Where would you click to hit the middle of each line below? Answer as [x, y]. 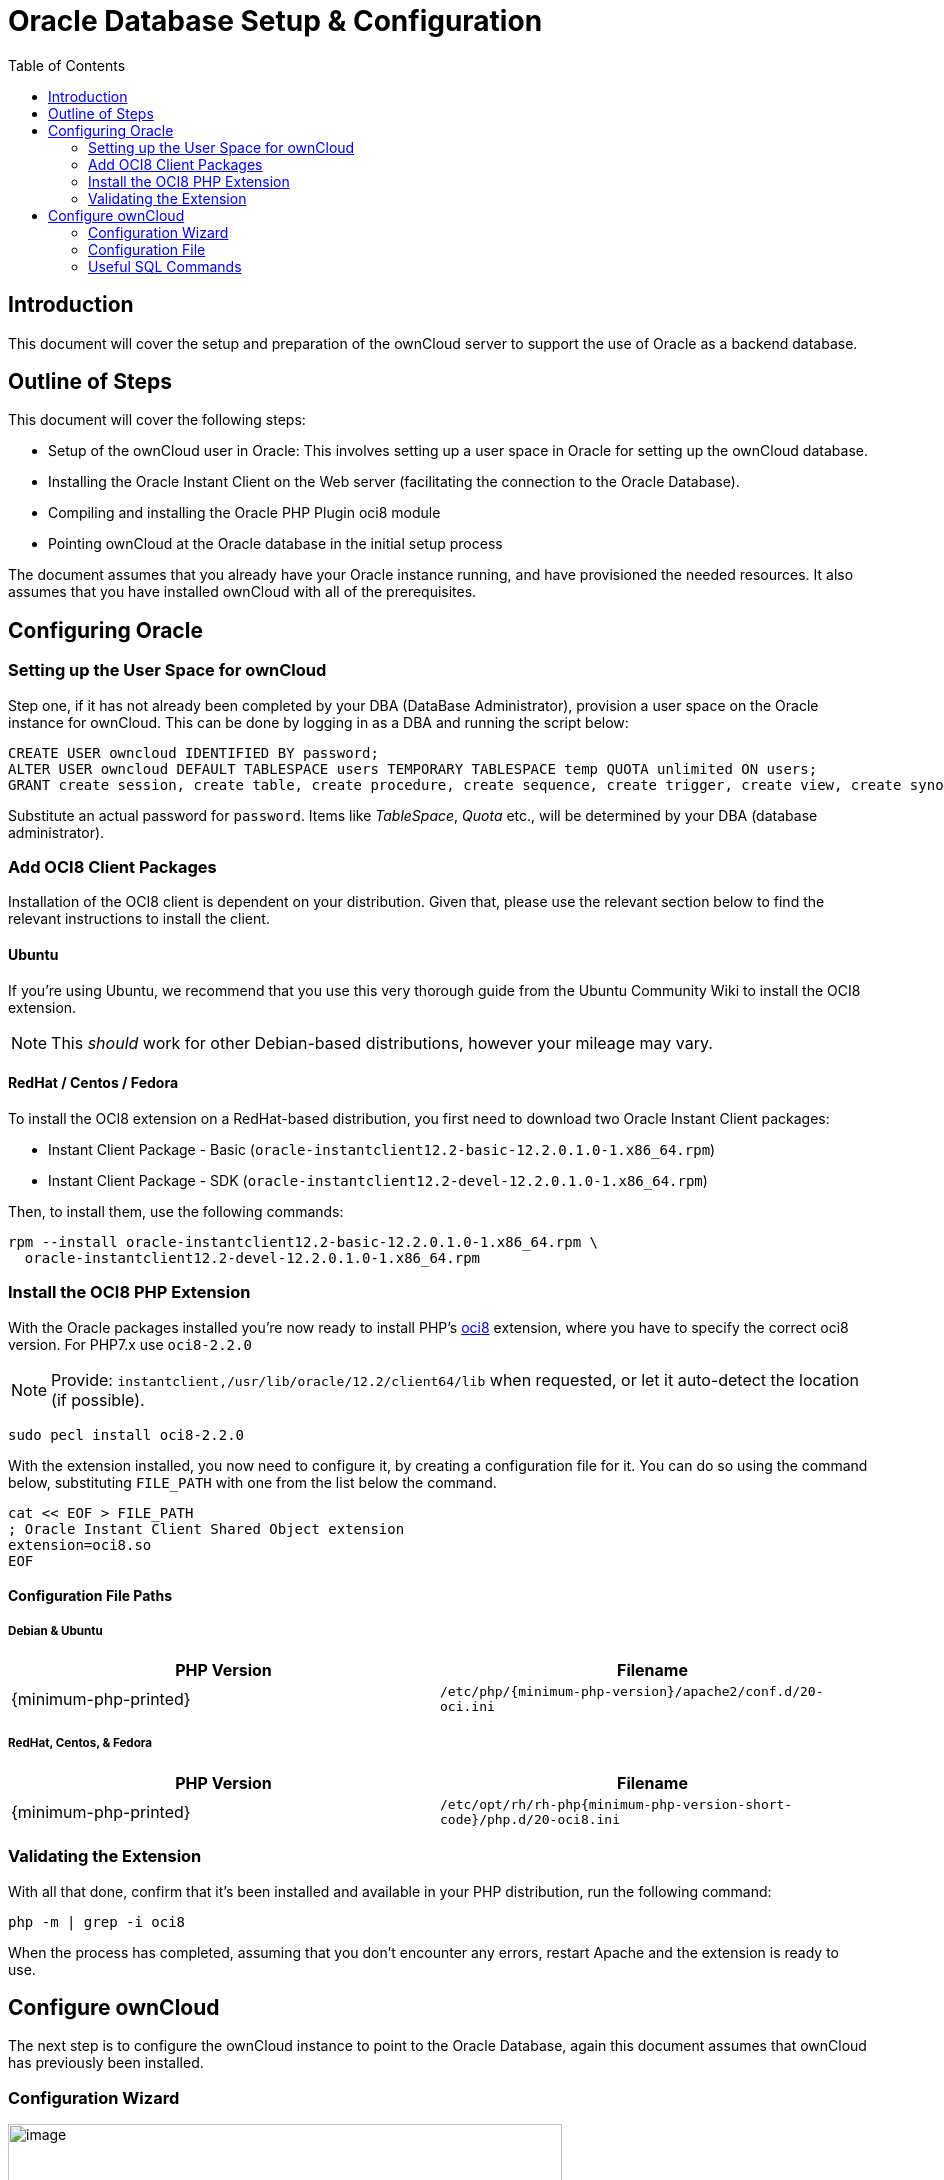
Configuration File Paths [90, 1596]
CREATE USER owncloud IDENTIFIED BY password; [193, 752]
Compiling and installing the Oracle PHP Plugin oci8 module [244, 513]
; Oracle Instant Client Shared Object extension [206, 1528]
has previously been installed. [106, 2063]
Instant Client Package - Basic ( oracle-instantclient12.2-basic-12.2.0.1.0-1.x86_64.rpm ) [382, 1149]
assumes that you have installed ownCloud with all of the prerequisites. [242, 592]
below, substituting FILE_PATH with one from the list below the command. [252, 1482]
